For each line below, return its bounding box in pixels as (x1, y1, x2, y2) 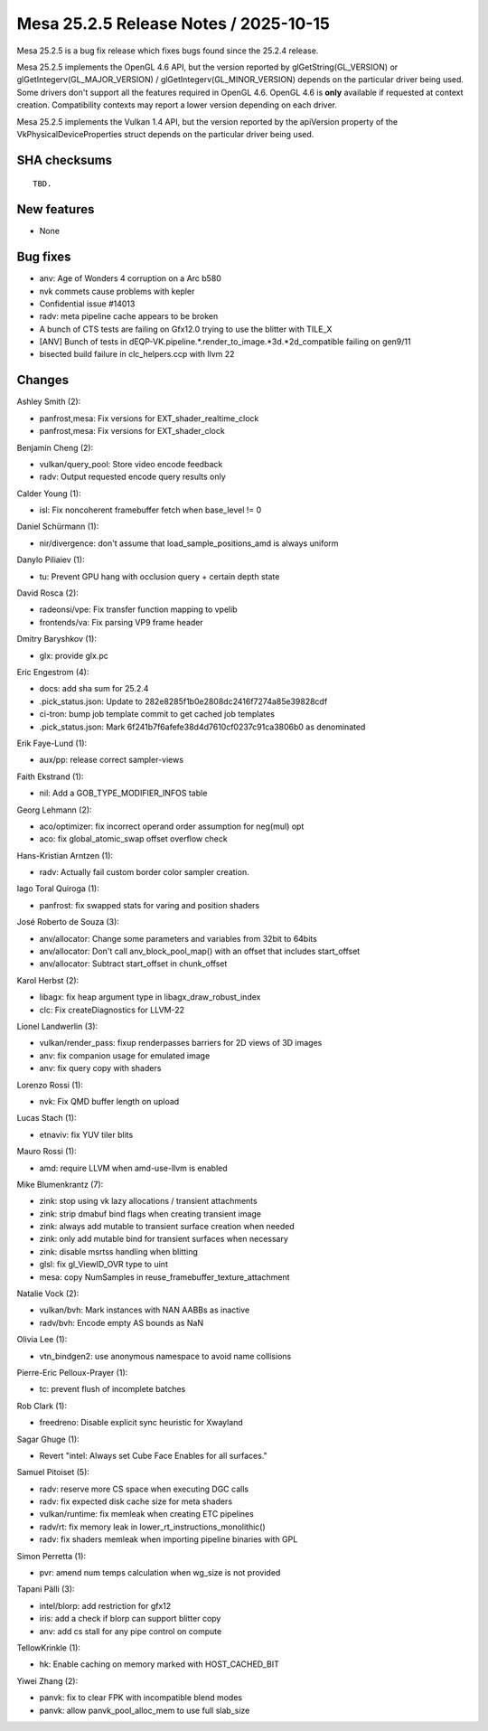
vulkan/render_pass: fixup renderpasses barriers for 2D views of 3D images (39, 1038, 323, 1049)
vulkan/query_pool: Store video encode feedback (39, 458, 223, 469)
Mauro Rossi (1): (16, 1146, 77, 1157)
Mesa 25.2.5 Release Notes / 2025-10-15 (16, 14, 330, 33)
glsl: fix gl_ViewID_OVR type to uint (39, 1259, 169, 1270)
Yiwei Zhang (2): (16, 1675, 79, 1686)
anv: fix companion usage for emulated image (39, 1049, 211, 1061)
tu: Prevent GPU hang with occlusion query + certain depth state (39, 570, 280, 582)
